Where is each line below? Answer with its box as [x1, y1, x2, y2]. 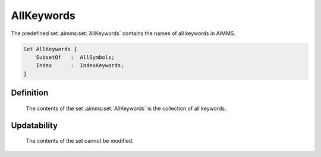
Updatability [11, 120, 58, 130]
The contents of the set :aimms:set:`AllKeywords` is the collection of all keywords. [26, 105, 226, 112]
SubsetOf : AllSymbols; [36, 54, 115, 61]
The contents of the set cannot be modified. [26, 137, 134, 145]
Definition [11, 88, 49, 98]
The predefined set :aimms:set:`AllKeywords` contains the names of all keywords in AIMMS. [11, 30, 236, 37]
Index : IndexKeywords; [36, 62, 124, 69]
